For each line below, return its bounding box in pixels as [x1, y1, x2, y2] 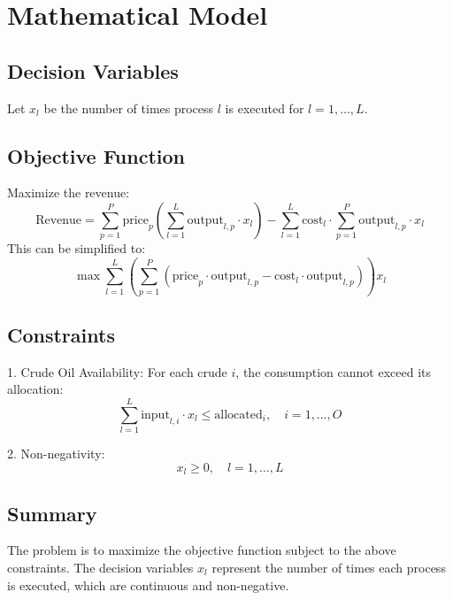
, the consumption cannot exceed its [235, 362, 431, 381]
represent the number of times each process [211, 558, 446, 576]
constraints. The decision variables [7, 558, 194, 576]
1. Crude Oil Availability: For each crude [7, 362, 227, 381]
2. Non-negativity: [7, 444, 105, 463]
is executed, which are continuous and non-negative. [7, 575, 289, 594]
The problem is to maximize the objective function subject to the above [7, 541, 396, 559]
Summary [7, 499, 97, 527]
